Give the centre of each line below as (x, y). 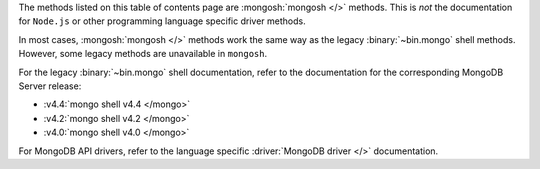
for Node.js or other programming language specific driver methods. (162, 21)
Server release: (50, 86)
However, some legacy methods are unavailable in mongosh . (143, 54)
